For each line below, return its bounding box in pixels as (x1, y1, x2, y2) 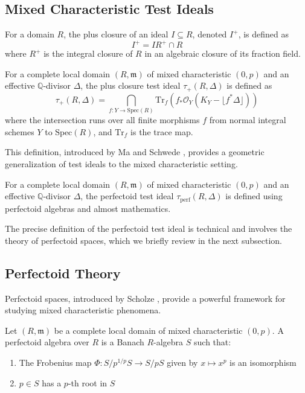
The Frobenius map (19, 356, 92, 369)
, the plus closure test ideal (80, 79, 181, 92)
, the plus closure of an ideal (63, 28, 169, 40)
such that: (194, 336, 231, 348)
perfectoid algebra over (5, 336, 89, 348)
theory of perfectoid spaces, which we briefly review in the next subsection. (5, 234, 282, 246)
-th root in (68, 376, 108, 389)
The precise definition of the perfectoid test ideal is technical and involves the (5, 222, 292, 235)
